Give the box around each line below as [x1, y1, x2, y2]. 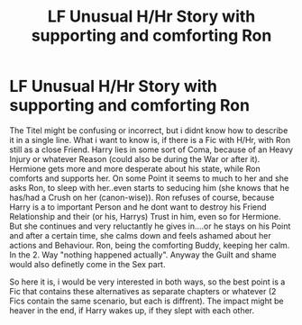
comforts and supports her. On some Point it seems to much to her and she [9, 173, 289, 184]
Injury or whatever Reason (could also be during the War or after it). [9, 153, 261, 164]
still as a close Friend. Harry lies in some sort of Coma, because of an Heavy [9, 144, 294, 155]
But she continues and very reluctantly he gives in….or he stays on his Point [9, 221, 291, 231]
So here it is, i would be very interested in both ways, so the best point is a [9, 276, 286, 287]
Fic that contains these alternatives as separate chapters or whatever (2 [9, 285, 277, 296]
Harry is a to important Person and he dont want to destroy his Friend [9, 201, 268, 212]
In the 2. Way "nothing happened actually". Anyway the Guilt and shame [9, 249, 277, 260]
